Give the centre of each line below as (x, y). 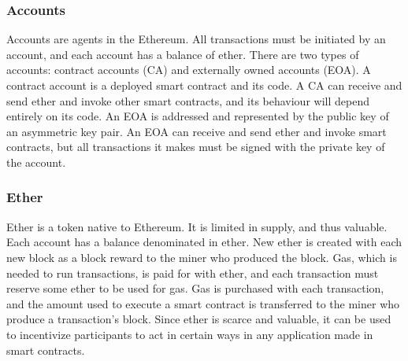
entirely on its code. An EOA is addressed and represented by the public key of (198, 116)
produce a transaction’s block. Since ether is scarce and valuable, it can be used (199, 319)
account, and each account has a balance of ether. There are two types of (183, 54)
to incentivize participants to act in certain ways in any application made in (190, 334)
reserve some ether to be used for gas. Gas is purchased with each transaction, (195, 288)
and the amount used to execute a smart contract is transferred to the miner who (203, 303)
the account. (36, 162)
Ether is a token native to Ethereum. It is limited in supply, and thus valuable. (197, 226)
